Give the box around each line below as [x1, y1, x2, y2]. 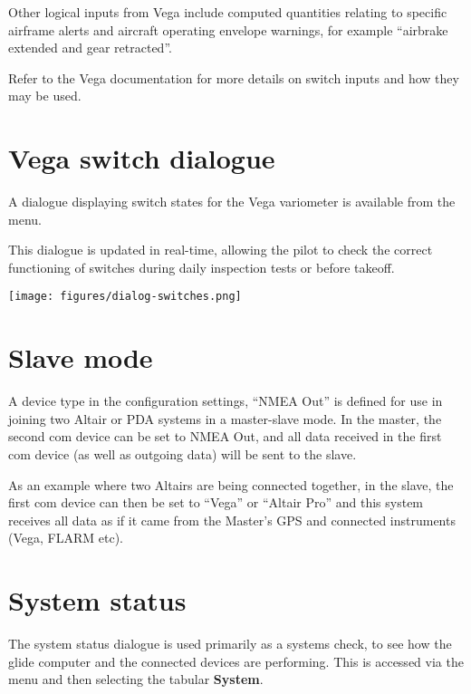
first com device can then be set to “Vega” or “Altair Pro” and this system [8, 493, 424, 512]
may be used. [8, 86, 82, 105]
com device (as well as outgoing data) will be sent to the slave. [8, 445, 357, 464]
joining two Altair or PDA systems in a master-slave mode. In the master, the [8, 409, 442, 428]
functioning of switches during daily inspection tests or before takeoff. [8, 257, 395, 276]
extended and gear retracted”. [8, 38, 172, 57]
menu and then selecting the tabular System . [8, 670, 264, 689]
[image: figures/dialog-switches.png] [8, 290, 242, 304]
